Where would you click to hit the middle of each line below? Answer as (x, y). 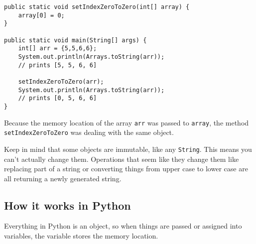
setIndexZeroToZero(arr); (61, 81)
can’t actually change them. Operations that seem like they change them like (122, 159)
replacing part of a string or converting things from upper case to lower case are (126, 169)
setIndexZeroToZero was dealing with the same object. (89, 132)
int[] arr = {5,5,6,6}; (58, 49)
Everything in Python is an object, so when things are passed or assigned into (123, 226)
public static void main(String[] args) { (75, 40)
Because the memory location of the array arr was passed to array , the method (127, 122)
